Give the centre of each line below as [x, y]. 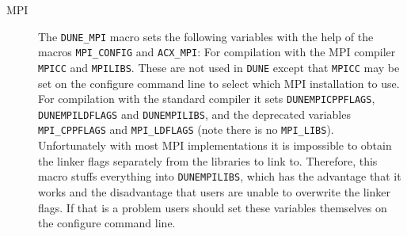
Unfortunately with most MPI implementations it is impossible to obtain [215, 145]
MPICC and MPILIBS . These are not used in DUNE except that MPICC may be [219, 67]
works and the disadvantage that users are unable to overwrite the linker [215, 191]
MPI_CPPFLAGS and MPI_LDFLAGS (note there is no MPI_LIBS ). [186, 129]
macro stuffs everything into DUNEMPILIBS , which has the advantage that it [220, 176]
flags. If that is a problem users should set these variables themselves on [213, 207]
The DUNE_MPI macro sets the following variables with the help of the [206, 36]
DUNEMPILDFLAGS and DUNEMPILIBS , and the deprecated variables [194, 114]
